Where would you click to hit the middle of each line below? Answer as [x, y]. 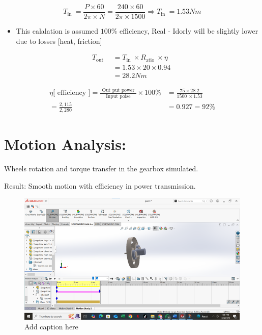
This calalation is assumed [57, 31]
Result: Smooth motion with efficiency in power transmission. [100, 185]
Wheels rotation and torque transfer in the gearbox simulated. [101, 168]
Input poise [118, 96]
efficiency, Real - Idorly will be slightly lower [189, 31]
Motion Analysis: [65, 144]
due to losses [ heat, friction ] [59, 41]
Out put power [118, 91]
